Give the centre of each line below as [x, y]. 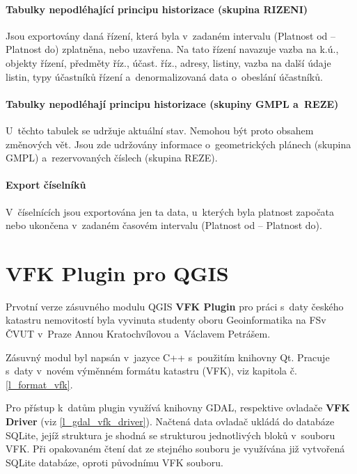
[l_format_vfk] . [39, 384]
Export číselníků [46, 185]
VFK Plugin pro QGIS [117, 272]
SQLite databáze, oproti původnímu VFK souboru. [114, 462]
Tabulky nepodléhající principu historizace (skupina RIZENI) [157, 9]
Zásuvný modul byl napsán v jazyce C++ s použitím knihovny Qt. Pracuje [168, 357]
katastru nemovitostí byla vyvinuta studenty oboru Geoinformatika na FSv [166, 320]
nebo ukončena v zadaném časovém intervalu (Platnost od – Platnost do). [164, 225]
